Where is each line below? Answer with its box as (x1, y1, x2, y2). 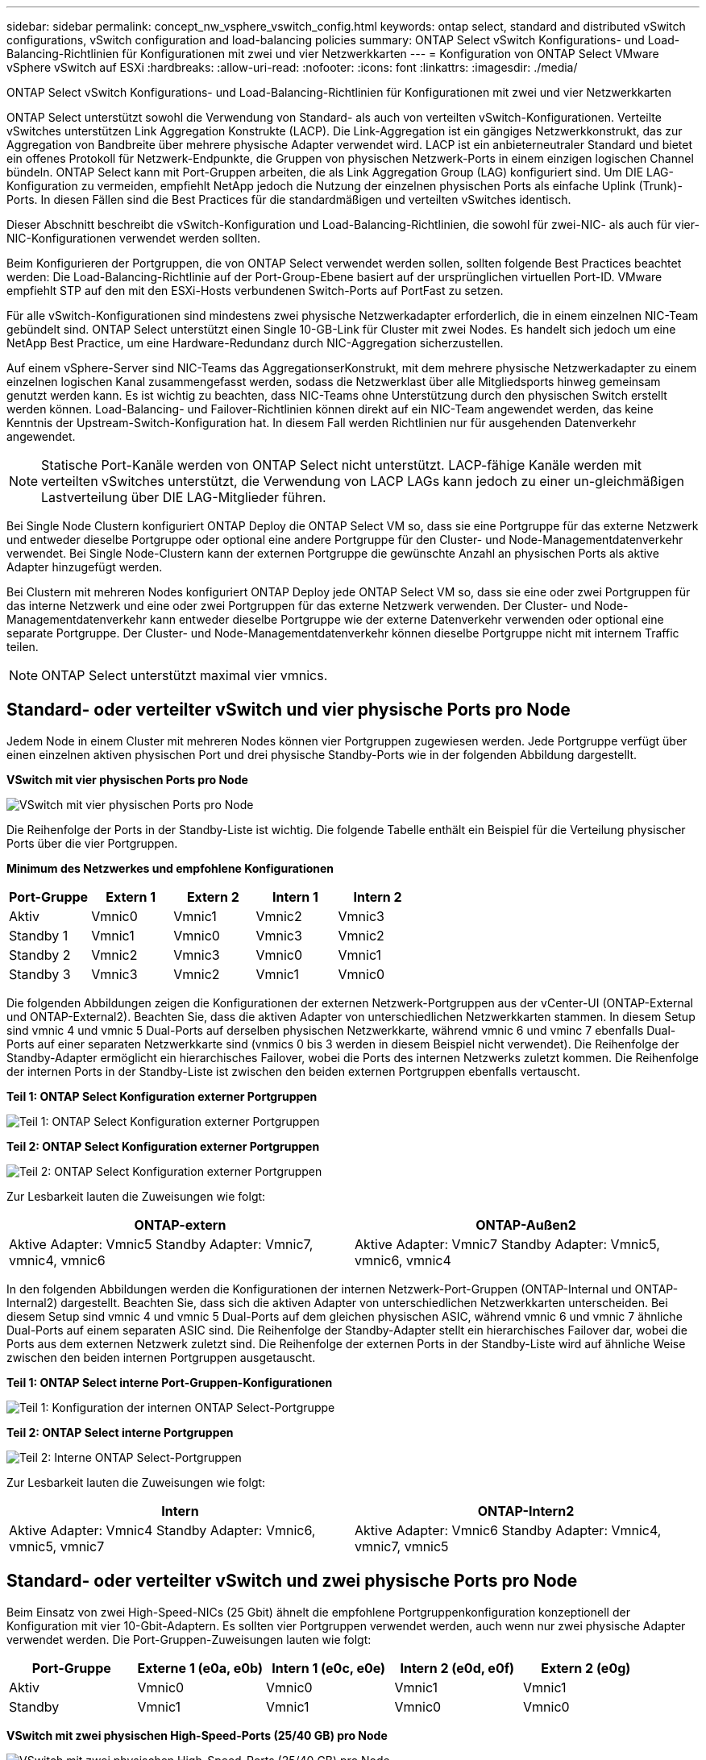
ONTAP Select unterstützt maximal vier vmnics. (41, 667, 328, 683)
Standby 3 (9, 965, 71, 982)
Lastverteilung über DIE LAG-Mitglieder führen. (41, 489, 326, 505)
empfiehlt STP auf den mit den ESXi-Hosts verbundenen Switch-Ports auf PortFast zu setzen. (6, 284, 504, 297)
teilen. (6, 640, 39, 654)
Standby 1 (9, 927, 69, 944)
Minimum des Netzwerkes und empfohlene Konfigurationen (6, 861, 334, 875)
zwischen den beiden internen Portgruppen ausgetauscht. (6, 1350, 316, 1364)
